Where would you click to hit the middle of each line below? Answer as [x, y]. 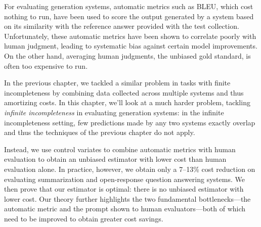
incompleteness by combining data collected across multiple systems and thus [124, 92]
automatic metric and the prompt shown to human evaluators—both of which [125, 209]
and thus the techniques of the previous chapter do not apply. [100, 132]
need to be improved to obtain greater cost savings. [84, 218]
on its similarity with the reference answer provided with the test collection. [122, 26]
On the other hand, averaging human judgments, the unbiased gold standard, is [127, 55]
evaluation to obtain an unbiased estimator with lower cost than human [115, 159]
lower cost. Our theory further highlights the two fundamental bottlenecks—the [127, 198]
